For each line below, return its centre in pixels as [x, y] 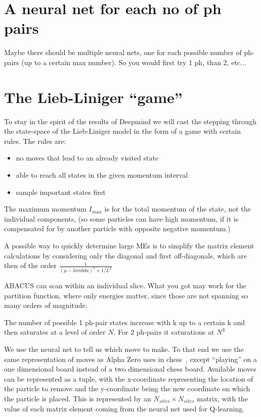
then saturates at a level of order [55, 332]
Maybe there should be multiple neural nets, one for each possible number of [123, 52]
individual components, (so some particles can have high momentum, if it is [121, 218]
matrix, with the [223, 398]
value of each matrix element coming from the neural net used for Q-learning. [124, 408]
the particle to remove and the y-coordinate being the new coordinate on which [127, 388]
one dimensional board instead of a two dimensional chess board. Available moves [130, 369]
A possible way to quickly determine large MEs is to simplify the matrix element [129, 245]
